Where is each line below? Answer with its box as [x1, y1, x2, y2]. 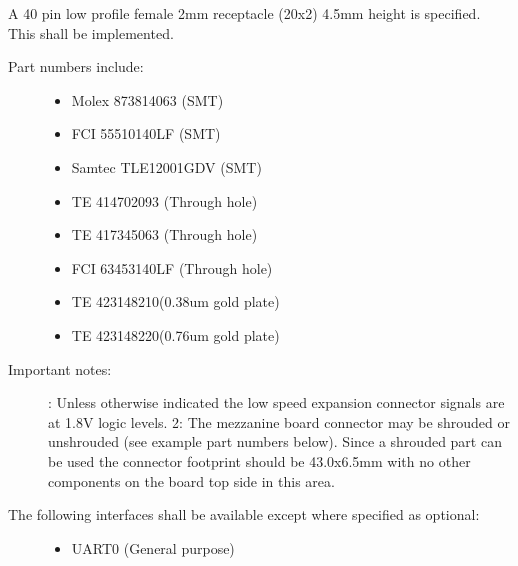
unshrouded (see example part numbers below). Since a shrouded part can [48, 431, 502, 452]
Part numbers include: [8, 56, 144, 77]
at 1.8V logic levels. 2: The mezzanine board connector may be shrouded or [48, 411, 510, 432]
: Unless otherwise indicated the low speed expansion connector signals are [48, 392, 505, 413]
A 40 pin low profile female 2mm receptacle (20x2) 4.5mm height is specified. [8, 3, 481, 23]
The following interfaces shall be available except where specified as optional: [8, 504, 480, 525]
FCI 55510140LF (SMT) [71, 123, 221, 144]
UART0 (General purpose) [71, 537, 235, 558]
